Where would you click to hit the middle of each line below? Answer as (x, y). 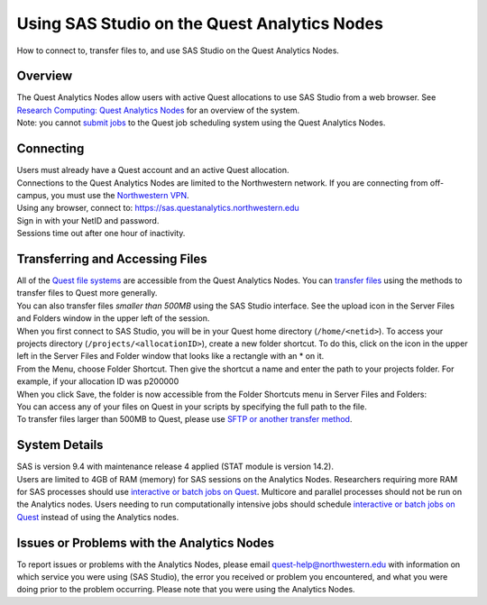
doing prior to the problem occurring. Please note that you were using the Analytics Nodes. (186, 590)
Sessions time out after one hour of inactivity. (101, 234)
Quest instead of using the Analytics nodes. (98, 517)
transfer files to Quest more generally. (87, 293)
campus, (33, 195)
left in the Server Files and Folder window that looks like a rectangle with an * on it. (170, 356)
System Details (60, 445)
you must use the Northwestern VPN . (120, 195)
